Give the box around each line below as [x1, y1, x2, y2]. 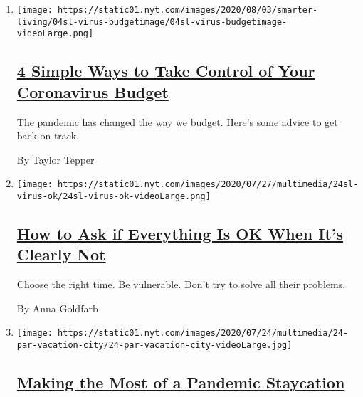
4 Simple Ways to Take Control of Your [16, 60, 315, 82]
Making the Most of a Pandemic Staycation [16, 371, 345, 393]
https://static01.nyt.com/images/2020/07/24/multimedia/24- [58, 328, 349, 339]
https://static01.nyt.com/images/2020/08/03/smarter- [58, 5, 318, 15]
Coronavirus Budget [16, 80, 169, 102]
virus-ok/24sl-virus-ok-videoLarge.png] [16, 191, 211, 201]
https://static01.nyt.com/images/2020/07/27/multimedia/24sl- [58, 179, 359, 190]
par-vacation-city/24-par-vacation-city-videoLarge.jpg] [16, 340, 293, 351]
